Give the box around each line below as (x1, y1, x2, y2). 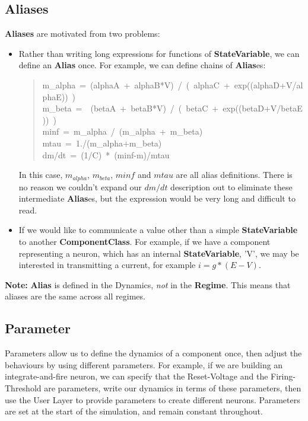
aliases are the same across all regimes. (5, 290, 145, 302)
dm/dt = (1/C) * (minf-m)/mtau (42, 148, 170, 161)
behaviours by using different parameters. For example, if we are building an (5, 358, 283, 371)
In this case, (18, 168, 63, 181)
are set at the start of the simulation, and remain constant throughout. (5, 405, 263, 417)
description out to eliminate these (170, 180, 293, 193)
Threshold (5, 381, 42, 394)
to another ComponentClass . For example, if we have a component (18, 235, 271, 247)
